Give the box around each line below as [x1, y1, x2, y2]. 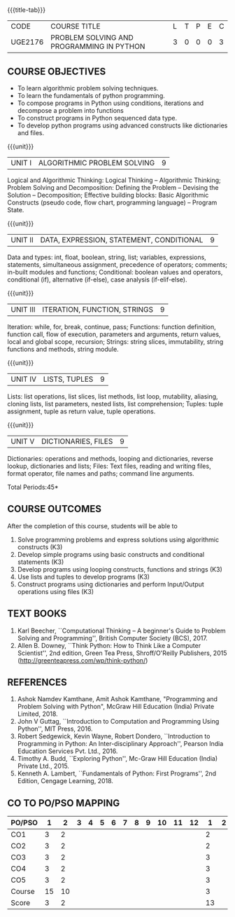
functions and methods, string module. [7, 345, 119, 353]
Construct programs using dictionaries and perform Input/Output [17, 580, 204, 588]
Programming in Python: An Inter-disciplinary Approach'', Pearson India [17, 740, 224, 748]
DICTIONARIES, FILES [41, 436, 113, 446]
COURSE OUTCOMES [7, 503, 102, 515]
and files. [17, 129, 44, 137]
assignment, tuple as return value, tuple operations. [7, 407, 156, 415]
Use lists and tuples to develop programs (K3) [17, 572, 150, 581]
